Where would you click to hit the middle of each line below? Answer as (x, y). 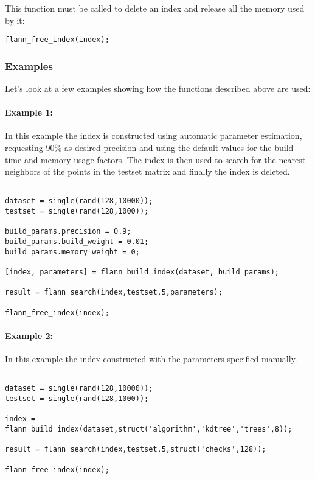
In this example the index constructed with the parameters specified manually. (151, 359)
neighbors (23, 171)
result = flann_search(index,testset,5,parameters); (114, 292)
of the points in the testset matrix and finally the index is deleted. (167, 171)
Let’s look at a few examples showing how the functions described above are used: (158, 89)
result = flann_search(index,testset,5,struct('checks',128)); (136, 449)
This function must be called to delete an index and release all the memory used (155, 8)
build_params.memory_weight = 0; (72, 252)
